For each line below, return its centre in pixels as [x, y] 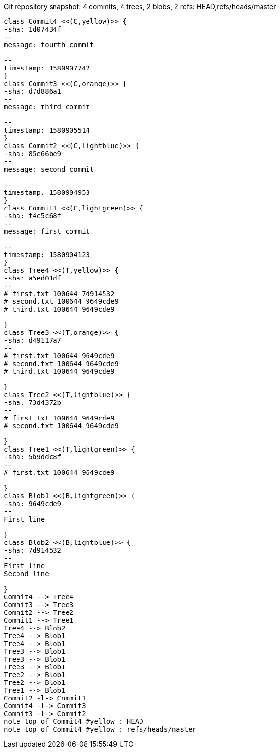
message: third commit [47, 107]
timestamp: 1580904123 [47, 255]
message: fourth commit [49, 45]
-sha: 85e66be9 [33, 154]
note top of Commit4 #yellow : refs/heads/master [100, 729]
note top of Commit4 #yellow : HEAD [74, 721]
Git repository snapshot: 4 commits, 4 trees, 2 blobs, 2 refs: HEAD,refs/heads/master [140, 7]
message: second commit [49, 169]
